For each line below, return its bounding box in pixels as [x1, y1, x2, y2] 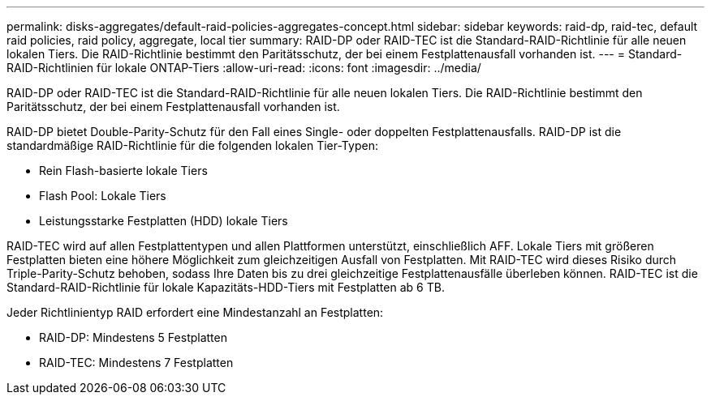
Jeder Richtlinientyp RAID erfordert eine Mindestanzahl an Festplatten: [6, 305, 384, 319]
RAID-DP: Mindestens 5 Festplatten [39, 331, 227, 344]
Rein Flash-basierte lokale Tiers [39, 164, 208, 177]
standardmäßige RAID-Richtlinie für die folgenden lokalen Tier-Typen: [6, 139, 378, 152]
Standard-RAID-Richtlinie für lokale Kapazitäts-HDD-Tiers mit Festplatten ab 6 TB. [6, 280, 445, 294]
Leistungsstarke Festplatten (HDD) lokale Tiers [39, 214, 288, 228]
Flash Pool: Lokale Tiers [39, 189, 166, 203]
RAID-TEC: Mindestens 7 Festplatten [39, 356, 234, 369]
